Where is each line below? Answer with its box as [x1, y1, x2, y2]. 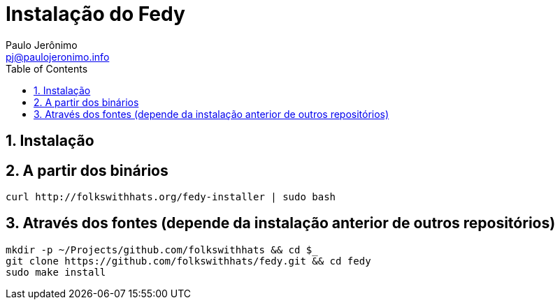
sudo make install [6, 266, 106, 278]
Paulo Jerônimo [6, 38, 78, 51]
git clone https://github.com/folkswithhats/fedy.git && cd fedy [6, 255, 371, 267]
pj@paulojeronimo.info [6, 50, 110, 63]
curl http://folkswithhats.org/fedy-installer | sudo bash [6, 191, 336, 203]
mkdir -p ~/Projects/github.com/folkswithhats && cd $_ [6, 244, 318, 255]
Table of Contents [6, 62, 88, 75]
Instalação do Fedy [6, 2, 185, 26]
